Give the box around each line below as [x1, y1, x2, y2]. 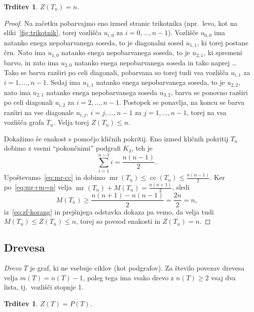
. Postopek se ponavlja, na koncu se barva [119, 97, 245, 107]
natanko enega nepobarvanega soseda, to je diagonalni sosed [4, 37, 184, 47]
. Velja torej [53, 117, 89, 127]
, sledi [172, 182, 190, 192]
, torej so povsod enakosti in [76, 216, 161, 226]
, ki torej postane [197, 37, 249, 47]
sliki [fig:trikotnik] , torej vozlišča [4, 27, 102, 38]
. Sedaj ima [46, 77, 81, 87]
